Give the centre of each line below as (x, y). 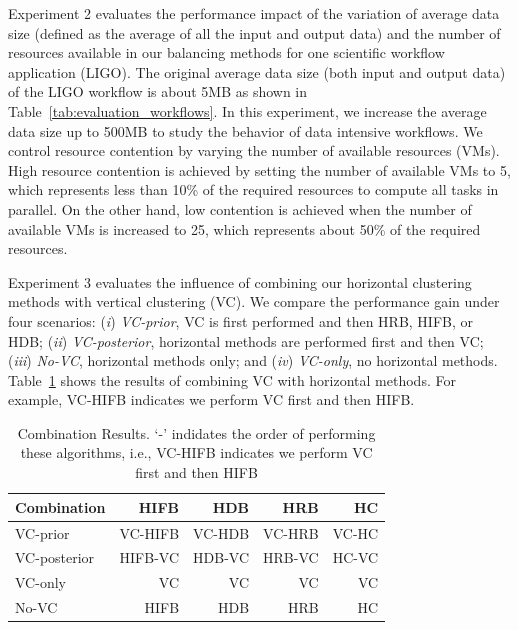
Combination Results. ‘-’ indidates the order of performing (196, 432)
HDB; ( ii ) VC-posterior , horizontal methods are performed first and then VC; (246, 340)
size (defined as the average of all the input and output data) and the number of (254, 32)
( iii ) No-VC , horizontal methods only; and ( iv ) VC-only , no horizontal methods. (253, 360)
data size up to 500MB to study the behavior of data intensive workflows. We (245, 130)
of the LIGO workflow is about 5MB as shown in (158, 91)
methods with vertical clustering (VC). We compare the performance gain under (254, 301)
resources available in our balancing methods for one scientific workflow (226, 52)
